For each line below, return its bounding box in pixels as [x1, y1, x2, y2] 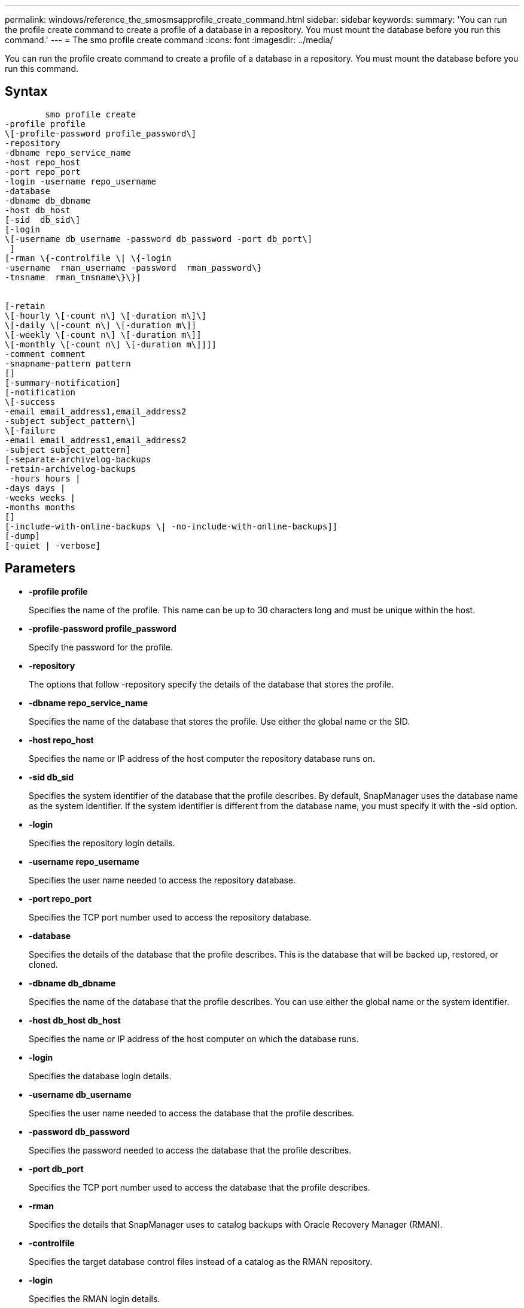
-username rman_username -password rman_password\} [5, 262, 262, 272]
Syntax [5, 84, 48, 99]
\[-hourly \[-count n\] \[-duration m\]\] [5, 310, 207, 320]
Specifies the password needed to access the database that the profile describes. [29, 1144, 352, 1155]
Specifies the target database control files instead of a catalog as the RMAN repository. [29, 1256, 373, 1267]
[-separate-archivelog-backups [5, 454, 151, 464]
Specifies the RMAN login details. [29, 1293, 160, 1304]
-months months [5, 502, 76, 512]
